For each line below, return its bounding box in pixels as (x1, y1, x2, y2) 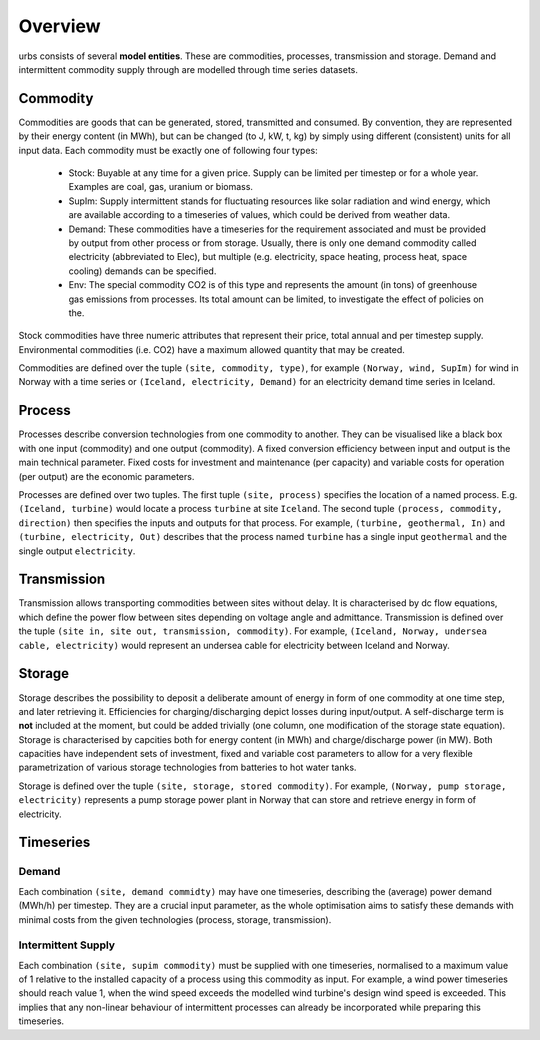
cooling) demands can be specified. (68, 265, 217, 277)
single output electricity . (18, 545, 136, 557)
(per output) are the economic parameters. (18, 470, 195, 482)
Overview (18, 15, 101, 37)
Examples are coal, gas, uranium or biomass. (68, 181, 254, 193)
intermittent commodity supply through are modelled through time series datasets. (18, 63, 359, 75)
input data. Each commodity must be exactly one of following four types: (18, 144, 319, 156)
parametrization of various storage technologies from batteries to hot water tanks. (18, 761, 357, 774)
